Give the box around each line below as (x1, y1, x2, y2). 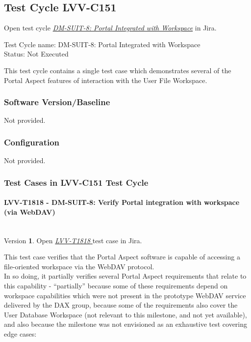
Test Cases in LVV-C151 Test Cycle (4, 176, 149, 188)
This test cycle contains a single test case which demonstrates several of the (4, 65, 231, 75)
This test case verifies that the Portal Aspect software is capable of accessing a (4, 252, 240, 262)
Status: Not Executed (4, 49, 69, 59)
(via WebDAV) (4, 206, 55, 217)
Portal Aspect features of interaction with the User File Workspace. (4, 75, 207, 85)
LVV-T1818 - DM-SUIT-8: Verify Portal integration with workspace (4, 197, 240, 207)
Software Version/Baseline (4, 96, 110, 108)
